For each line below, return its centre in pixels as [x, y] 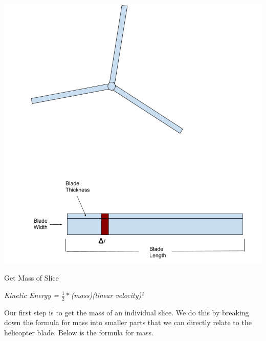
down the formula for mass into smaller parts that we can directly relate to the [128, 322]
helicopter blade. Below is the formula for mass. [79, 332]
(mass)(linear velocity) [106, 295]
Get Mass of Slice [31, 278]
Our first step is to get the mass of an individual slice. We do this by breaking [127, 312]
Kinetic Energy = [32, 295]
